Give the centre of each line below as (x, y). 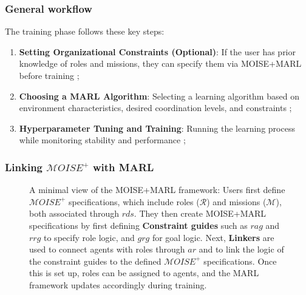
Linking (24, 167)
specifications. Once (240, 261)
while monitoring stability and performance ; (102, 140)
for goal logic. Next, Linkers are (213, 237)
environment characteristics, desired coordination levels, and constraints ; (155, 108)
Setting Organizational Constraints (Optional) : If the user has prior (158, 51)
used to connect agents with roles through (107, 249)
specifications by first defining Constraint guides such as (138, 225)
